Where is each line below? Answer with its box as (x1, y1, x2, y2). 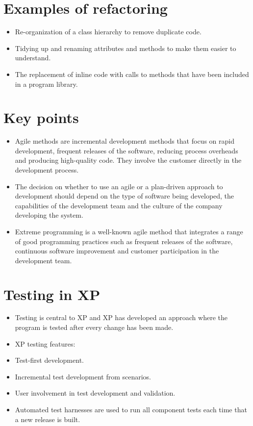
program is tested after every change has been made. (15, 322, 174, 332)
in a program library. (15, 78, 78, 89)
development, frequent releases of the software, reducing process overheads (15, 145, 238, 155)
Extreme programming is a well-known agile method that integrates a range (15, 226, 243, 236)
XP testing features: (15, 338, 76, 349)
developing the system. (15, 210, 83, 220)
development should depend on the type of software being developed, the (15, 191, 234, 201)
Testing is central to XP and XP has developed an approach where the (15, 312, 228, 323)
